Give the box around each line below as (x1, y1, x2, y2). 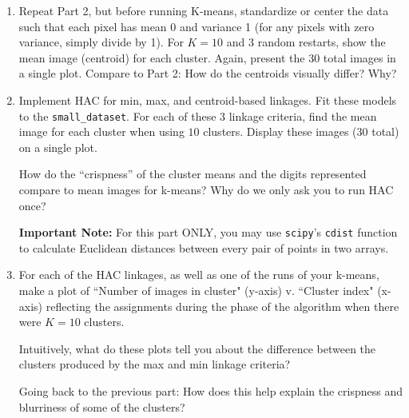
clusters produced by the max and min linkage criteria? (18, 356, 291, 372)
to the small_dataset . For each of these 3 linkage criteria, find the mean (18, 107, 377, 124)
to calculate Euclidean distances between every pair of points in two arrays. (18, 239, 389, 256)
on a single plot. (18, 138, 97, 155)
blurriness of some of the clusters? (18, 398, 185, 415)
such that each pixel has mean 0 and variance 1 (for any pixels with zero (18, 18, 375, 34)
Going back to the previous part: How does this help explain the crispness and (18, 383, 403, 399)
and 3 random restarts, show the (226, 34, 386, 50)
